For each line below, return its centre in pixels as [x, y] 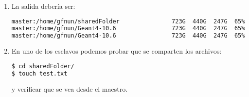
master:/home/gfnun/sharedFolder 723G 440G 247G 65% [128, 21]
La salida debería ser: [43, 6]
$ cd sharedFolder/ [43, 66]
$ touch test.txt [39, 73]
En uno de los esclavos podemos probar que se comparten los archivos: [116, 51]
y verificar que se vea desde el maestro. [70, 88]
